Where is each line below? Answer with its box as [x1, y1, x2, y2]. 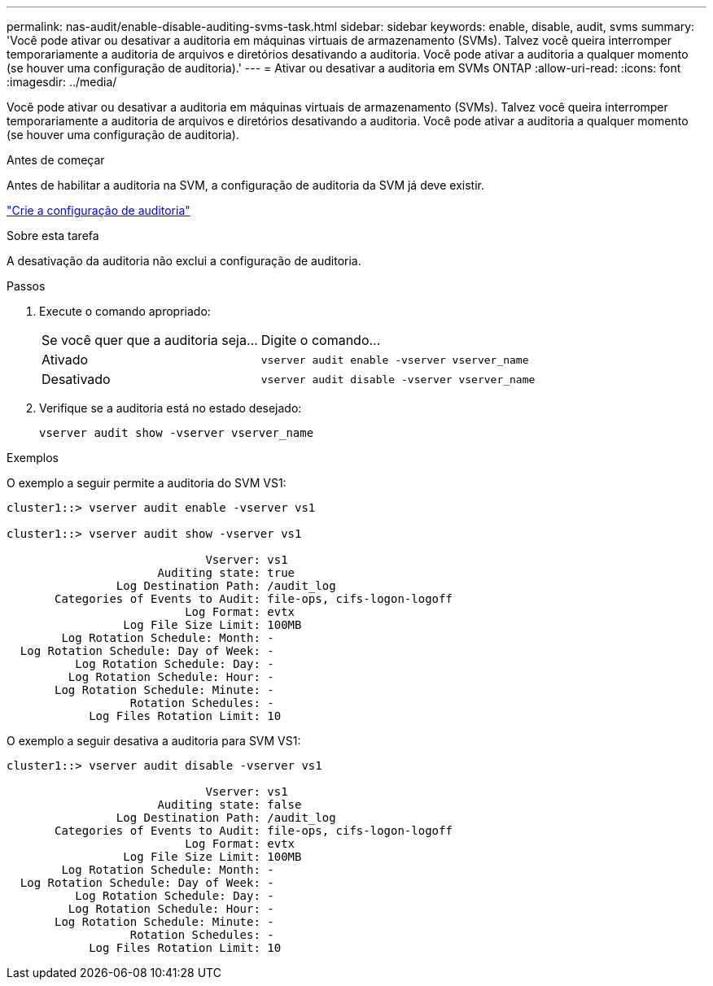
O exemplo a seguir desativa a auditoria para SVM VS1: [7, 734, 301, 748]
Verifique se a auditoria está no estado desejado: [39, 401, 302, 415]
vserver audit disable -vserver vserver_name [260, 373, 536, 386]
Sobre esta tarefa [7, 229, 99, 242]
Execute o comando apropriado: [39, 304, 211, 318]
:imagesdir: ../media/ [7, 75, 117, 89]
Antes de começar [7, 153, 105, 167]
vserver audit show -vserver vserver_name [39, 426, 314, 439]
